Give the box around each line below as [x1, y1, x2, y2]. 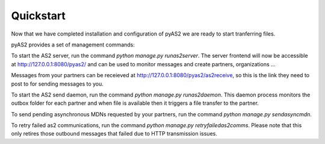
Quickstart [11, 9, 66, 22]
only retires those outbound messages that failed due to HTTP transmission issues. [11, 130, 218, 137]
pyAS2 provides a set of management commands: [11, 41, 135, 48]
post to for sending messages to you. [11, 80, 104, 87]
